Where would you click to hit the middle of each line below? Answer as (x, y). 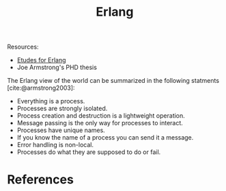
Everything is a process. (51, 101)
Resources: (23, 47)
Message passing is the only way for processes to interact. (100, 123)
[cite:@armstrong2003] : (41, 88)
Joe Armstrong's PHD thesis (57, 67)
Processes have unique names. (61, 130)
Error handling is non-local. (55, 145)
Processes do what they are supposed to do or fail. (89, 152)
